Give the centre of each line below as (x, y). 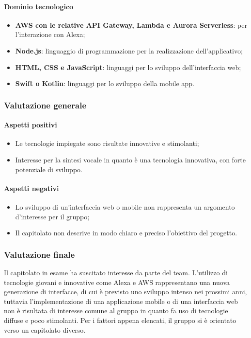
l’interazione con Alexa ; (50, 34)
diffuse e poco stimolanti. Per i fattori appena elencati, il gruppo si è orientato (120, 320)
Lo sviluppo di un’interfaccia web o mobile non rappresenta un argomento (125, 206)
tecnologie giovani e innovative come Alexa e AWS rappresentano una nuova (117, 282)
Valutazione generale (45, 105)
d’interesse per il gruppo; (52, 216)
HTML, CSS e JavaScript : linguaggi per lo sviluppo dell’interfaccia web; (128, 67)
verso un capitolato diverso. (45, 329)
